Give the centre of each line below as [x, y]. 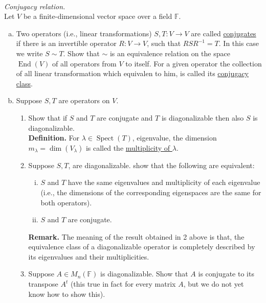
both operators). [66, 202]
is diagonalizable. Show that [144, 274]
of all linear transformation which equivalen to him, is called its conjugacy [132, 73]
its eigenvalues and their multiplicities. [89, 256]
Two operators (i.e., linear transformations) [84, 33]
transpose [43, 284]
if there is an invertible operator [66, 43]
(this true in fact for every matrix [123, 284]
